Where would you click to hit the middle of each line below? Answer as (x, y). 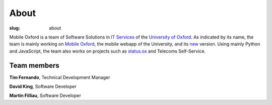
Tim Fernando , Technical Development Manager (60, 77)
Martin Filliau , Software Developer (45, 95)
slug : (15, 28)
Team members (35, 65)
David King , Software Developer (43, 86)
